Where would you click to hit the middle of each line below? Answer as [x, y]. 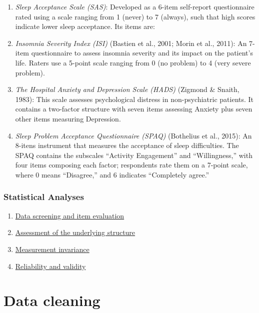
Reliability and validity [50, 266]
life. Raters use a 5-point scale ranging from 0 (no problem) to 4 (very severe [133, 62]
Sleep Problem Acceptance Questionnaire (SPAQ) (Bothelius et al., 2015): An [133, 135]
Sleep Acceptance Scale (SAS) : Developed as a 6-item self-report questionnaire [135, 6]
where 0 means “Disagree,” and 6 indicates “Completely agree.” [112, 174]
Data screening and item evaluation [70, 215]
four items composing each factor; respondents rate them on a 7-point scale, [131, 165]
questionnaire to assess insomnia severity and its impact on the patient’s [142, 53]
